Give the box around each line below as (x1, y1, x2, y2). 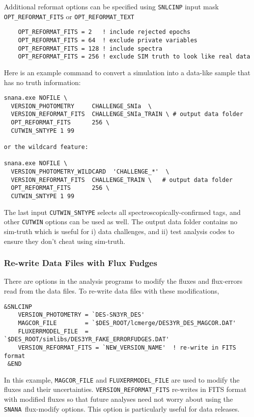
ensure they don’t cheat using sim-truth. (4, 236, 125, 246)
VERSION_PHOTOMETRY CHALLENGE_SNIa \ (11, 102, 152, 110)
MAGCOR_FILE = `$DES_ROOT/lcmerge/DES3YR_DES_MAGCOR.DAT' (18, 319, 236, 327)
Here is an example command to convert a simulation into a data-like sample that (4, 67, 251, 77)
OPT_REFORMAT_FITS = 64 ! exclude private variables (18, 36, 198, 44)
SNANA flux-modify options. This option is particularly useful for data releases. (4, 403, 240, 414)
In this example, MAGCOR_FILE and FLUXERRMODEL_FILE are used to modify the (4, 374, 240, 385)
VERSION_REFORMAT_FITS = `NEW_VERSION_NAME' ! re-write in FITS (18, 344, 236, 351)
